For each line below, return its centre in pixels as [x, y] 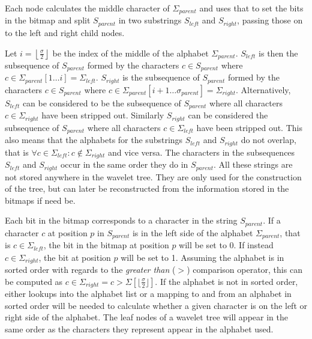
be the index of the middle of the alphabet [130, 53]
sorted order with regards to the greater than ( [90, 270]
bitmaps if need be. [40, 200]
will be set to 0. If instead [226, 245]
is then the [278, 53]
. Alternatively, [263, 89]
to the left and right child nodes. [65, 32]
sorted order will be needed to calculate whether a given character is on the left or [156, 305]
